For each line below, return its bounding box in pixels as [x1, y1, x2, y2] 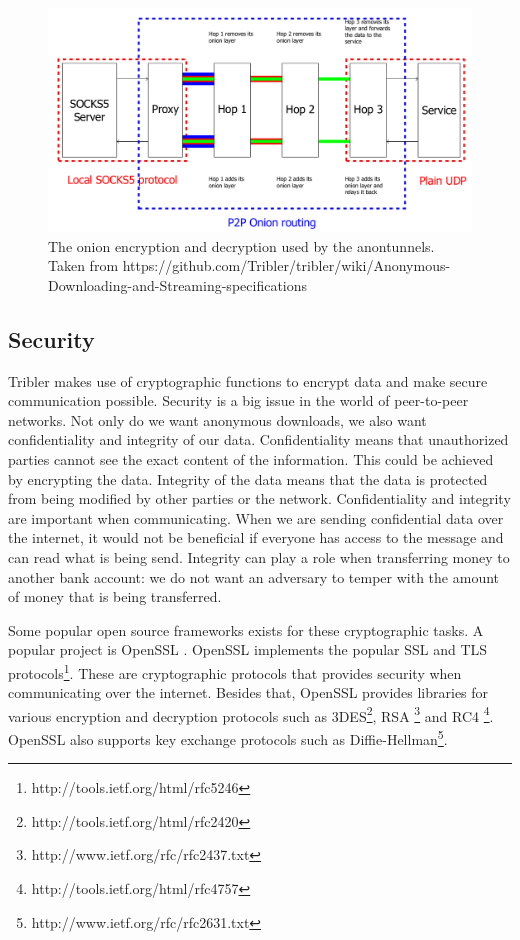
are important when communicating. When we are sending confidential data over [8, 507, 504, 528]
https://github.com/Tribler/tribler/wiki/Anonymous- [122, 255, 451, 276]
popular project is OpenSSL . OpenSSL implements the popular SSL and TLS [8, 639, 488, 660]
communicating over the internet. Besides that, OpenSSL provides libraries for [8, 682, 489, 703]
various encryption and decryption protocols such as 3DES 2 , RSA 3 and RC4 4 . [8, 702, 494, 726]
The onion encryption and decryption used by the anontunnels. [48, 235, 435, 256]
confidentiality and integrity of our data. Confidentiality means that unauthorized [8, 429, 509, 450]
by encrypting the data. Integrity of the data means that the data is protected [8, 468, 488, 489]
